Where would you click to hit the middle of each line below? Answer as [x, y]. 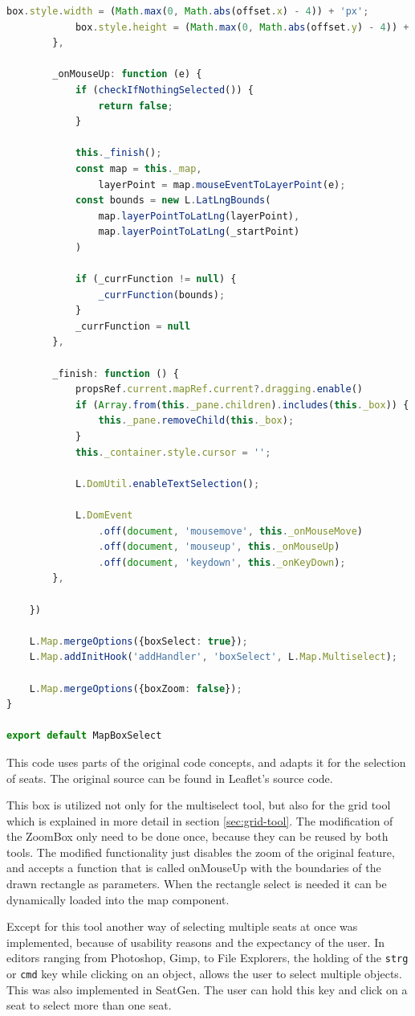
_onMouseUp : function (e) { [127, 74]
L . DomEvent [104, 515]
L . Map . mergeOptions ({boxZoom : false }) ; [136, 688]
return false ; [136, 106]
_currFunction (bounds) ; [162, 295]
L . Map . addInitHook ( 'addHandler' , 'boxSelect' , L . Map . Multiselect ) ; [213, 657]
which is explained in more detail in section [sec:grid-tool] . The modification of [200, 820]
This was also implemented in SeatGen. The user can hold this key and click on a [207, 989]
